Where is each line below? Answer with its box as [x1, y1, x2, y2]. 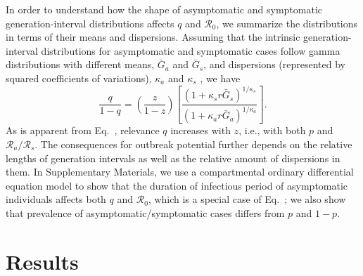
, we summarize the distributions [216, 15, 358, 30]
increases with [170, 123, 231, 138]
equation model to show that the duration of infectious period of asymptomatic [6, 178, 348, 192]
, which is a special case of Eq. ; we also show [148, 192, 346, 206]
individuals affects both [6, 192, 106, 206]
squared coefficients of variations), [6, 70, 152, 85]
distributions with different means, [6, 57, 155, 72]
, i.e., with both [238, 123, 306, 138]
